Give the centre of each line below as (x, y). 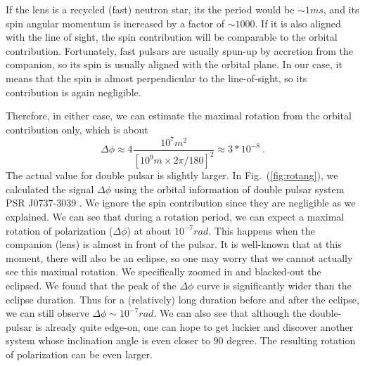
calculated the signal (50, 189)
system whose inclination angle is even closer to (108, 340)
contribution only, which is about (77, 129)
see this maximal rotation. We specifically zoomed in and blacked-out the (164, 272)
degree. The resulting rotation (291, 340)
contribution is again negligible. (73, 92)
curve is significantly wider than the (274, 285)
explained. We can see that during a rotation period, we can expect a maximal (175, 217)
